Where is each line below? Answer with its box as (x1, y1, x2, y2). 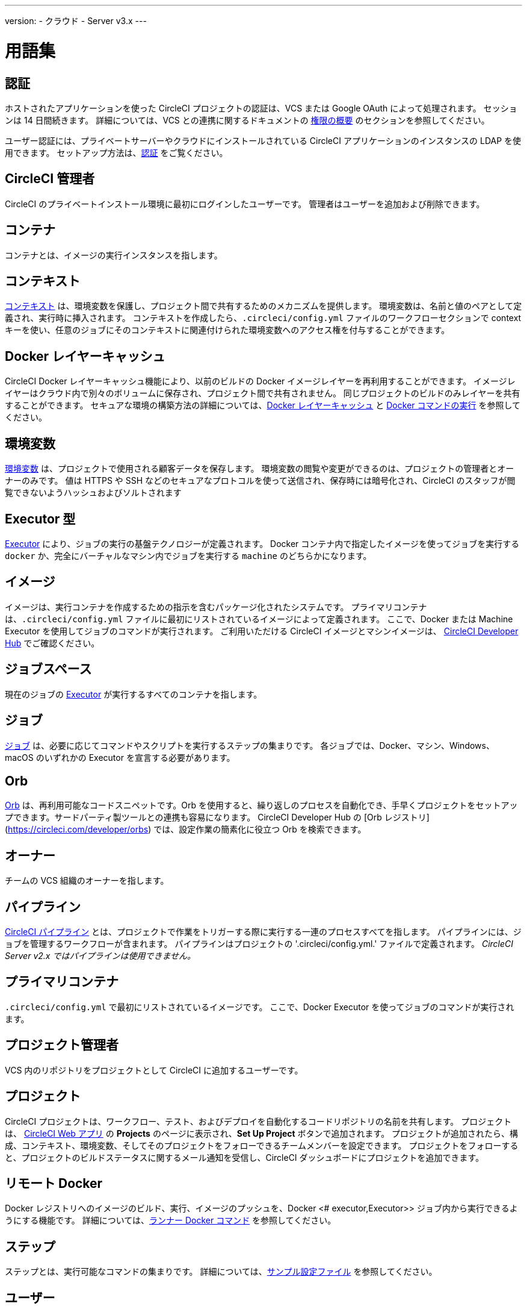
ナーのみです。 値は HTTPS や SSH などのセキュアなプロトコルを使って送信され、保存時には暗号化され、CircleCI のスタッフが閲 (5, 475, 516, 486)
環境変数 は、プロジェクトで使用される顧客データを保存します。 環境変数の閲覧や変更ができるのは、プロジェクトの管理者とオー (5, 463, 514, 474)
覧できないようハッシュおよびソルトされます (5, 487, 182, 498)
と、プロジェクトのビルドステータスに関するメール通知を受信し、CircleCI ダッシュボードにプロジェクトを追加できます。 (5, 1152, 484, 1163)
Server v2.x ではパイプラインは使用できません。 (5, 951, 196, 961)
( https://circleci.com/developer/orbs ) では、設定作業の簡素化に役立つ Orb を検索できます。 (5, 824, 366, 835)
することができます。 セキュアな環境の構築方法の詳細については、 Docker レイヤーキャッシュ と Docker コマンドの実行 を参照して (5, 400, 521, 411)
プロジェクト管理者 (5, 1037, 119, 1053)
